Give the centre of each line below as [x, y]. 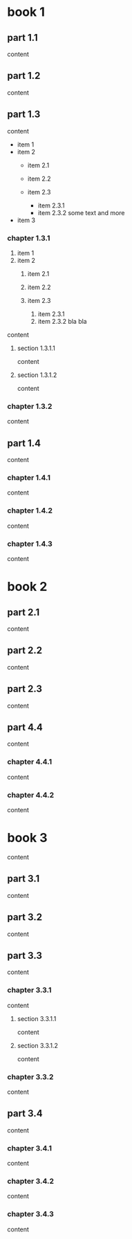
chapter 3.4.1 [29, 1148]
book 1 [26, 12]
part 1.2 [24, 76]
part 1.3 [24, 114]
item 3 [26, 220]
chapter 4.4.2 [30, 795]
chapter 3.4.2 [30, 1181]
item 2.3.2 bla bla [63, 321]
